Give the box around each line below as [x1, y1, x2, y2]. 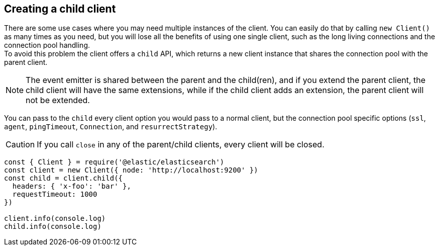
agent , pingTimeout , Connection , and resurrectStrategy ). [4, 122, 217, 131]
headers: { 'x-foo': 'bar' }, [12, 182, 131, 191]
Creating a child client [4, 3, 116, 15]
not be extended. [26, 95, 90, 106]
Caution [6, 139, 35, 150]
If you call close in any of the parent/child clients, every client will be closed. [37, 139, 324, 150]
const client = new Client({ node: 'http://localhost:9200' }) [4, 166, 258, 175]
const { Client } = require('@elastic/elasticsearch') [4, 158, 225, 166]
